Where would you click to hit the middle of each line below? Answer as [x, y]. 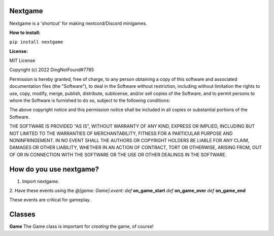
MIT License [22, 60]
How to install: [25, 32]
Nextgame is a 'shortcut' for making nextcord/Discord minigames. [78, 23]
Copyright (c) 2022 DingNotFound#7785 [52, 70]
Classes [22, 214]
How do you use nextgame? [54, 169]
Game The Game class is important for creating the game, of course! [81, 226]
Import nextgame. [41, 181]
